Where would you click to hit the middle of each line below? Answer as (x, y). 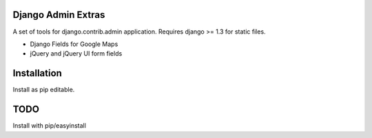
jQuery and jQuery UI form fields (76, 54)
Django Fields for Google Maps (74, 44)
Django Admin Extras (59, 15)
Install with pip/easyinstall (49, 126)
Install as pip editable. (44, 90)
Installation (37, 73)
